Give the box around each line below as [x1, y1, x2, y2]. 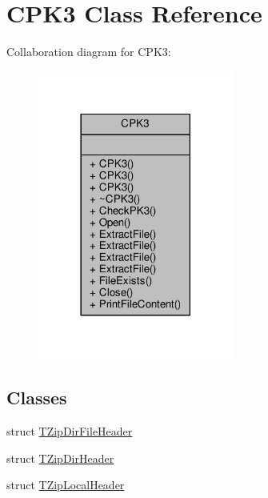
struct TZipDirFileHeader [6, 423, 133, 440]
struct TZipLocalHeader [6, 476, 125, 493]
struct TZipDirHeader [6, 449, 114, 466]
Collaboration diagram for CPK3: [6, 43, 171, 60]
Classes [6, 385, 67, 410]
